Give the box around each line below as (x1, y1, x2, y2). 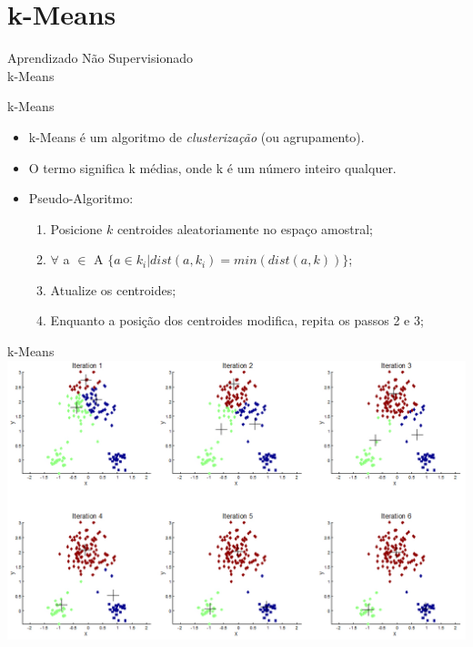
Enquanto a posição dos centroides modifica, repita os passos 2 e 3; (50, 311, 424, 330)
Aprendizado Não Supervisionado (7, 48, 193, 67)
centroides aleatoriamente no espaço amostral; (116, 219, 373, 238)
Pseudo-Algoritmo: (28, 189, 134, 208)
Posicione (50, 219, 103, 238)
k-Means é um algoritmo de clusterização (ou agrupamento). (28, 127, 365, 146)
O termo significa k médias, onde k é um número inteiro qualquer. (28, 158, 397, 177)
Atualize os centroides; (50, 280, 176, 299)
